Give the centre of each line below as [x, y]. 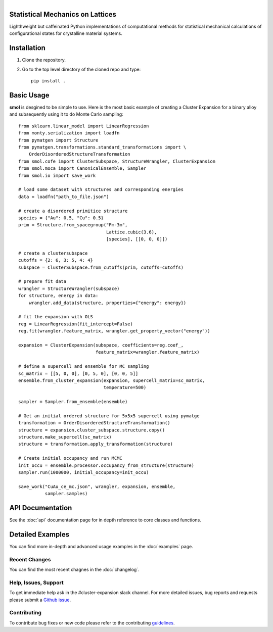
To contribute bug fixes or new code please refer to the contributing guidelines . [92, 623]
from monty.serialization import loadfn [69, 133]
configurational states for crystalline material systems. [66, 33]
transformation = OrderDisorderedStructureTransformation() [94, 423]
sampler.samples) [66, 494]
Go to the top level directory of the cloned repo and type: [81, 69]
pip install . [48, 81]
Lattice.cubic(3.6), [132, 232]
